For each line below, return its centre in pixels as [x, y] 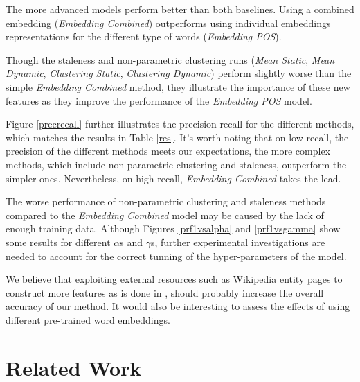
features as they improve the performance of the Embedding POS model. [159, 100]
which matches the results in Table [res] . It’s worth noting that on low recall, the [177, 137]
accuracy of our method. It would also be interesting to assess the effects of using [178, 306]
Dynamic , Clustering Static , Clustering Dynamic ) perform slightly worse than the [179, 73]
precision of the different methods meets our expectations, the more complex [168, 151]
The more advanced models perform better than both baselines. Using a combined [180, 9]
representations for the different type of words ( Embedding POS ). [144, 36]
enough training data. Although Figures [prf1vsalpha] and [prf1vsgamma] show [173, 228]
